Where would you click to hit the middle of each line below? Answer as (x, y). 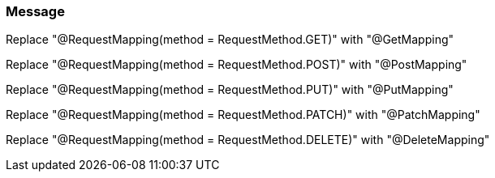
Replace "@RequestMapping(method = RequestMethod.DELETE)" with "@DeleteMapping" (248, 140)
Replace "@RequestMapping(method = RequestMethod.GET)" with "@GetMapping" (230, 40)
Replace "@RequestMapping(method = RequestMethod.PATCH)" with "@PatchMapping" (243, 115)
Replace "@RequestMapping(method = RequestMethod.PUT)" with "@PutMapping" (230, 90)
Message (35, 11)
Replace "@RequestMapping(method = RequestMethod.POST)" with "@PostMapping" (237, 65)
